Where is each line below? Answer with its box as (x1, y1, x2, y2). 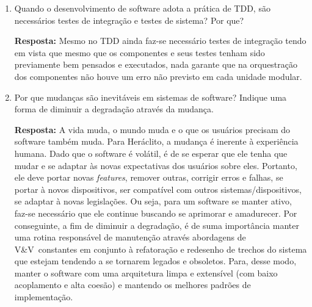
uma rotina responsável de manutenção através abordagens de (14, 231, 246, 244)
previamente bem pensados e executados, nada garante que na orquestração (14, 58, 298, 71)
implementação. (14, 291, 73, 303)
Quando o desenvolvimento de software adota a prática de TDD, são (14, 2, 270, 14)
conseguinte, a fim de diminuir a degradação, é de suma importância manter (14, 219, 299, 231)
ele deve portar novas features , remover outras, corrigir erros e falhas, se (14, 171, 283, 184)
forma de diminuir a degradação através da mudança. (14, 103, 214, 115)
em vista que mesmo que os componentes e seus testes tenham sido (14, 46, 265, 59)
